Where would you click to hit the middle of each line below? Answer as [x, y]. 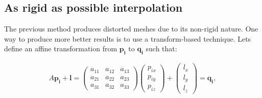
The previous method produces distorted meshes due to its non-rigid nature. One [131, 29]
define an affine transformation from [61, 48]
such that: [161, 48]
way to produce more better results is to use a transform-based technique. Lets [128, 38]
